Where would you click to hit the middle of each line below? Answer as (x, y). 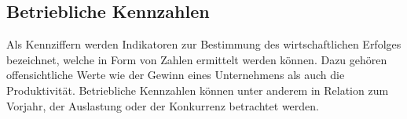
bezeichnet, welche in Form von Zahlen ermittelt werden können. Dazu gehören (197, 59)
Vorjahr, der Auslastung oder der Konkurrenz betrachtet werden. (163, 105)
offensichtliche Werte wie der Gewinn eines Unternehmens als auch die (176, 75)
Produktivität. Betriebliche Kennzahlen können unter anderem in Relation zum (198, 90)
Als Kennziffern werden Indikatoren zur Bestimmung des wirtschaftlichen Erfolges (204, 44)
